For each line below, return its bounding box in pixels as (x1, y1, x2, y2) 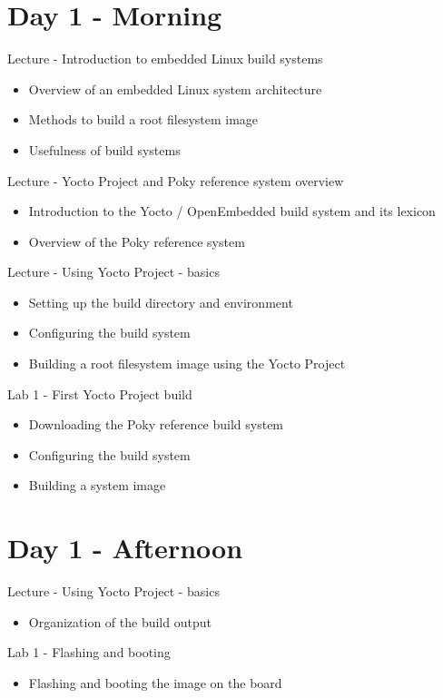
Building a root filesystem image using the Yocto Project (28, 354, 346, 373)
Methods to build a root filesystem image (28, 110, 259, 129)
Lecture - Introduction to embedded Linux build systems (7, 49, 323, 68)
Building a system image (28, 476, 166, 495)
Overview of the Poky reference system (28, 231, 245, 251)
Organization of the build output (28, 612, 212, 631)
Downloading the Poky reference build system (28, 415, 284, 434)
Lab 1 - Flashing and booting (7, 643, 171, 662)
